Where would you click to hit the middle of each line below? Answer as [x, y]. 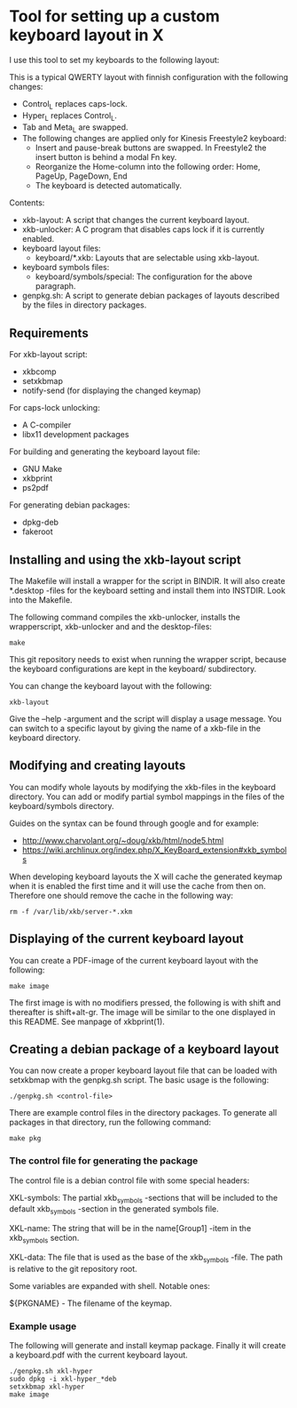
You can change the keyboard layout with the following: [111, 685]
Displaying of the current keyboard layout [126, 939]
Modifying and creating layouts [98, 766]
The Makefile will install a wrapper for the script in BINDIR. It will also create [147, 580]
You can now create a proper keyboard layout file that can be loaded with [143, 1071]
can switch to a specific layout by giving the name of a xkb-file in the [135, 728]
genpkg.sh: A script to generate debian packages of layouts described [151, 296]
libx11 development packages [75, 435]
